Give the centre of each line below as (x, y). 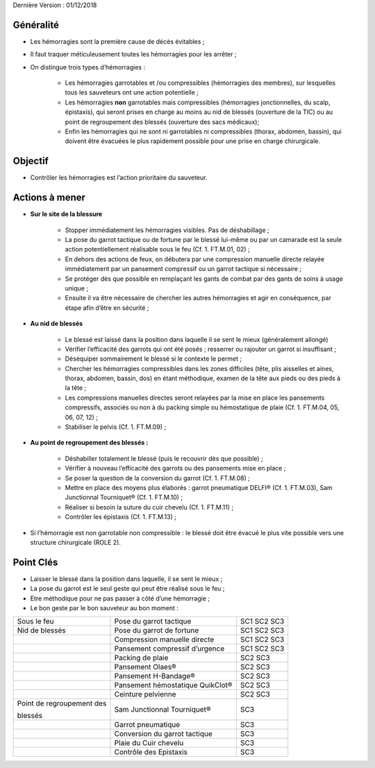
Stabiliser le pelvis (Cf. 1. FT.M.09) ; (116, 427)
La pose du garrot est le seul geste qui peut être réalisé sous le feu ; (127, 589)
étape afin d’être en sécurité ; (107, 308)
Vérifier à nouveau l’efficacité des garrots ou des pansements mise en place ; (175, 468)
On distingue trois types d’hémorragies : (88, 67)
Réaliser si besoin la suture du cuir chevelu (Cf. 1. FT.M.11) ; (149, 507)
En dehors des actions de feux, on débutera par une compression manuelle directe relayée (195, 259)
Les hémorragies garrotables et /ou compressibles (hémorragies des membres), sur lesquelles (200, 83)
